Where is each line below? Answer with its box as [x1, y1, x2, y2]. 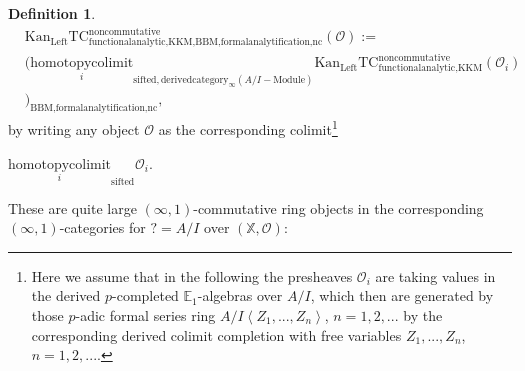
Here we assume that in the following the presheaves [31, 265, 353, 286]
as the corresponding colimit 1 [158, 116, 338, 139]
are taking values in [375, 265, 496, 286]
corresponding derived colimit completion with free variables [31, 324, 402, 345]
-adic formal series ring [75, 304, 216, 325]
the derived [31, 285, 101, 306]
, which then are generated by [310, 285, 494, 306]
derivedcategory [160, 75, 229, 86]
